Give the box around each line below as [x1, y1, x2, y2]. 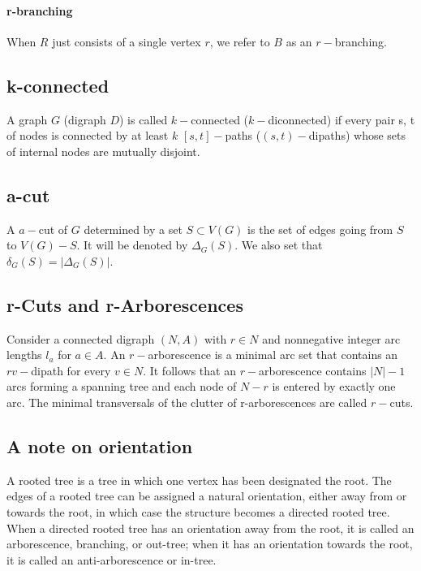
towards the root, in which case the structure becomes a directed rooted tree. [6, 503, 390, 520]
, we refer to [209, 32, 270, 50]
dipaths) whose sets [308, 127, 406, 144]
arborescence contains [259, 361, 367, 379]
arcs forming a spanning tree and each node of [6, 378, 237, 395]
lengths [6, 346, 42, 363]
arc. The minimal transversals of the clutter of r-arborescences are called [6, 393, 367, 410]
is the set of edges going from [247, 220, 393, 237]
